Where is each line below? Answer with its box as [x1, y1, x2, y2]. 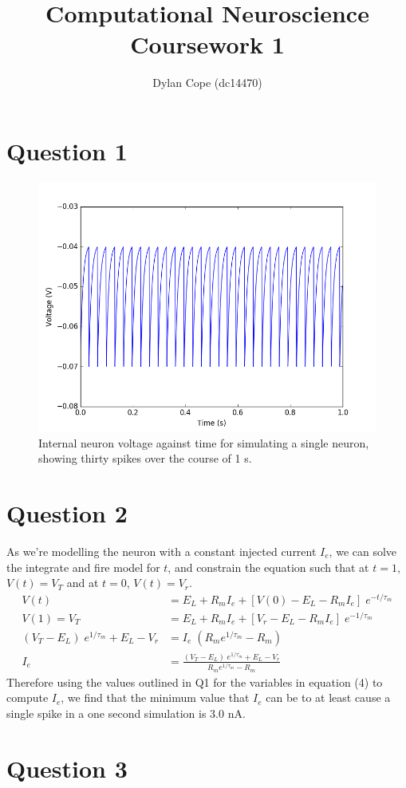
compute [6, 689, 49, 706]
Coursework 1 [130, 28, 285, 61]
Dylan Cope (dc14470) [152, 74, 262, 91]
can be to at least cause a [266, 689, 391, 706]
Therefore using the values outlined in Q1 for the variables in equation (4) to [6, 673, 383, 690]
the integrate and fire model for [6, 558, 160, 575]
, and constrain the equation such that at [168, 558, 369, 575]
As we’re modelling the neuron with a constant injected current [6, 542, 317, 559]
